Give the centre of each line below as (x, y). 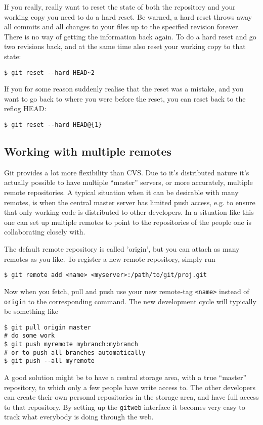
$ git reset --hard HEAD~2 (49, 73)
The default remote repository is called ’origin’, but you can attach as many (122, 249)
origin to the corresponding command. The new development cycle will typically (130, 301)
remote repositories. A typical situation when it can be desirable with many (121, 192)
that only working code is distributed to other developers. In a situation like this (129, 212)
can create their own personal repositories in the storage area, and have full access (131, 397)
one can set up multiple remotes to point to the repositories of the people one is (128, 222)
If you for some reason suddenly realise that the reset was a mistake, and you (124, 89)
